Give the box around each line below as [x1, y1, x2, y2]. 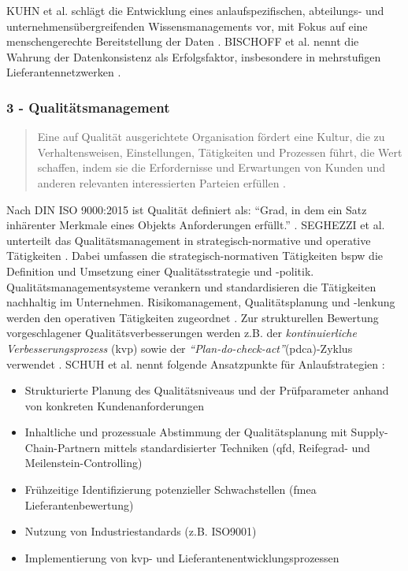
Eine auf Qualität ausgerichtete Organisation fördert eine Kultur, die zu [37, 128, 385, 145]
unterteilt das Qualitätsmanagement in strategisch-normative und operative [6, 232, 371, 248]
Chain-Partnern [24, 439, 101, 455]
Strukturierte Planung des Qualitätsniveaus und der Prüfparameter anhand [24, 382, 389, 399]
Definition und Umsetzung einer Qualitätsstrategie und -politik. [6, 262, 314, 279]
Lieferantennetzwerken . [6, 64, 121, 80]
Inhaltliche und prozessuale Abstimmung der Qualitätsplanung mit [24, 424, 347, 440]
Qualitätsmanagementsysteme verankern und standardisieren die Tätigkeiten [6, 278, 376, 295]
